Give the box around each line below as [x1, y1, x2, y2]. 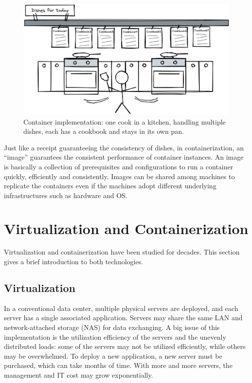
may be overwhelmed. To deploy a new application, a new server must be [4, 350, 222, 361]
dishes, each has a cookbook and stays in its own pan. [23, 126, 184, 136]
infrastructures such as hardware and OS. [4, 190, 127, 200]
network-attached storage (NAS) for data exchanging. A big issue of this [4, 322, 220, 332]
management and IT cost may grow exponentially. [4, 369, 153, 380]
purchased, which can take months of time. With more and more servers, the [4, 360, 233, 370]
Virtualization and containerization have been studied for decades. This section [4, 247, 240, 257]
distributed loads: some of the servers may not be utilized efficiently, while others [4, 341, 246, 351]
